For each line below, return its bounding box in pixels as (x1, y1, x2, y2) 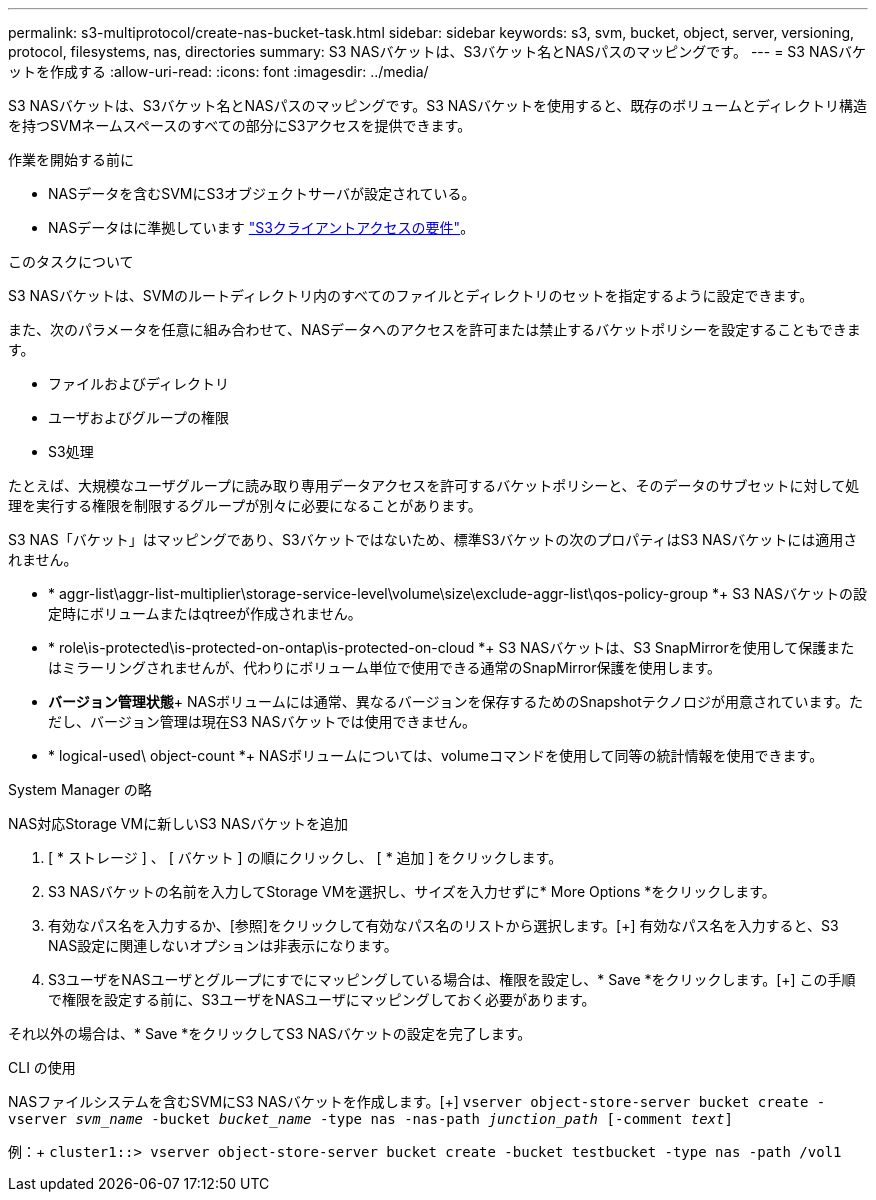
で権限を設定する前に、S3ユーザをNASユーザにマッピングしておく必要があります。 (48, 991, 596, 1008)
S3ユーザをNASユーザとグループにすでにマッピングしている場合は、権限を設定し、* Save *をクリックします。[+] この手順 (48, 971, 856, 988)
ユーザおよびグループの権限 (48, 409, 229, 426)
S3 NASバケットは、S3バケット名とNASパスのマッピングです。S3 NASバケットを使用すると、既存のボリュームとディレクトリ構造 (8, 97, 867, 114)
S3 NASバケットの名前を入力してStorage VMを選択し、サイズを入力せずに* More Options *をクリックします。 (48, 883, 776, 900)
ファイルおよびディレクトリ (48, 375, 230, 392)
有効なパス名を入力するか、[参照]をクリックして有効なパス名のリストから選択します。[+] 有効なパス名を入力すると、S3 (48, 917, 839, 934)
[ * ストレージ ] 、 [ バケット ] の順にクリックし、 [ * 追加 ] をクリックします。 (48, 849, 563, 866)
